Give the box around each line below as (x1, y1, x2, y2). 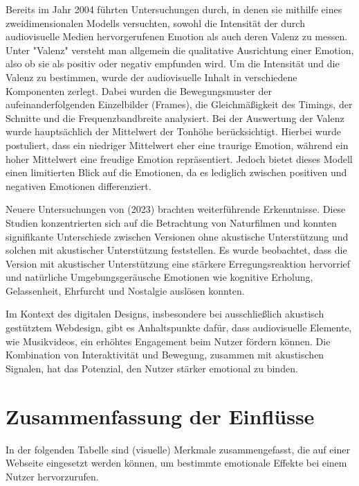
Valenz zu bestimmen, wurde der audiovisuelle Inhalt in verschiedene (6, 69, 297, 84)
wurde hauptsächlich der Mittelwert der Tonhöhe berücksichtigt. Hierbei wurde (6, 124, 342, 139)
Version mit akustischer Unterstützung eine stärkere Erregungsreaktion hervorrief (6, 256, 351, 270)
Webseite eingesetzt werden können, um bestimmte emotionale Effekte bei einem (6, 455, 347, 470)
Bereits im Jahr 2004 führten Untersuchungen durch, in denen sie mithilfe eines (6, 2, 342, 16)
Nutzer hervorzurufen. (6, 469, 99, 483)
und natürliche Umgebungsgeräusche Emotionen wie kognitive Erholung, (6, 270, 313, 284)
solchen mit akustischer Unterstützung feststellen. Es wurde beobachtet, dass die (6, 243, 347, 257)
